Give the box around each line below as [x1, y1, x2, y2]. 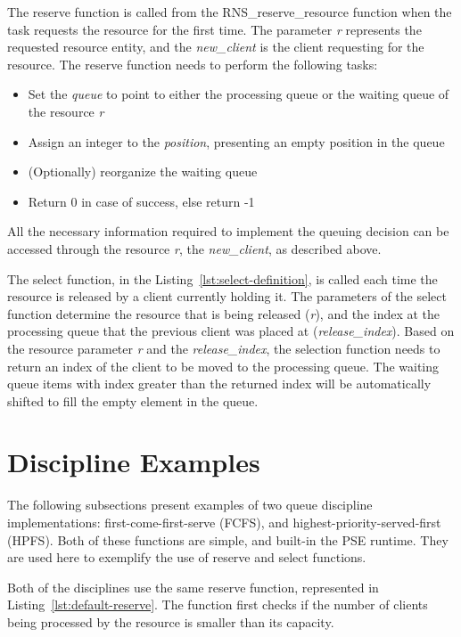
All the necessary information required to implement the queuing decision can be [7, 222, 449, 241]
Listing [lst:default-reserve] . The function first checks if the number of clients [7, 595, 428, 614]
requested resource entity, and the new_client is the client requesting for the [7, 37, 424, 56]
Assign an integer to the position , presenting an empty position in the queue [28, 132, 445, 151]
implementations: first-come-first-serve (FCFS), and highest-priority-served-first [7, 513, 441, 531]
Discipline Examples [7, 444, 260, 480]
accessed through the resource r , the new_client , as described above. [7, 239, 382, 257]
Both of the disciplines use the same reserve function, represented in [7, 577, 379, 596]
